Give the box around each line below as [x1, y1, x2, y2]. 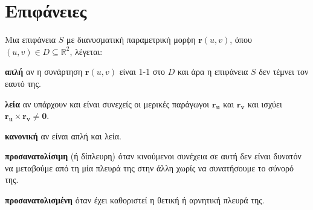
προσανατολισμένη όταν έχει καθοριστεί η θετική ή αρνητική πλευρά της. [5, 194, 265, 206]
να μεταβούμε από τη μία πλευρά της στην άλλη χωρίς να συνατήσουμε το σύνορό [5, 161, 294, 174]
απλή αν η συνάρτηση [5, 65, 83, 78]
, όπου [230, 33, 252, 46]
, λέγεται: [69, 45, 103, 57]
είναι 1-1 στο [119, 65, 165, 78]
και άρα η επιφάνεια [177, 65, 248, 78]
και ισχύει [247, 97, 282, 110]
